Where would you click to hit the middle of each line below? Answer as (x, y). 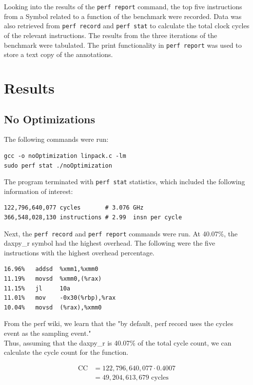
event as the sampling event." (48, 333)
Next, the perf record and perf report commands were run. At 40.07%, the (121, 233)
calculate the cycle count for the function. (66, 352)
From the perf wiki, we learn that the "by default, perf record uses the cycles (119, 323)
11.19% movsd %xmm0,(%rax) (53, 279)
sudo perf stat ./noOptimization (58, 165)
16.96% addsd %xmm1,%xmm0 (51, 269)
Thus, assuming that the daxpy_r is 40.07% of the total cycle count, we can (118, 342)
